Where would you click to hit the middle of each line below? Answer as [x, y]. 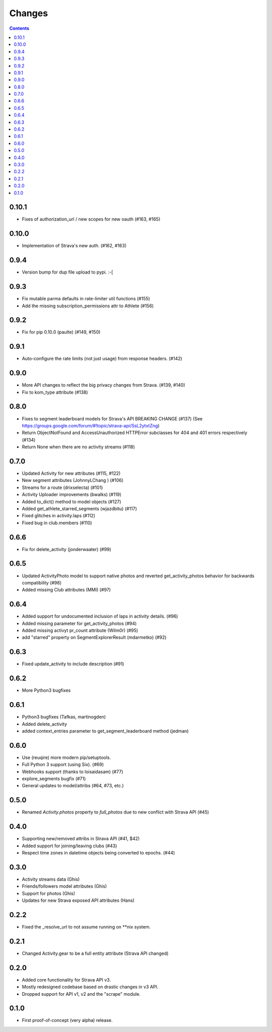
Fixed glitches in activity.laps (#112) [59, 516]
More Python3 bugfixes [46, 690]
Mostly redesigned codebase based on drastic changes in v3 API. [90, 987]
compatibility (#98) [42, 582]
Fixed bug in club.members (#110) [57, 523]
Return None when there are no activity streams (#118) [79, 447]
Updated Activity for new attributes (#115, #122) [71, 473]
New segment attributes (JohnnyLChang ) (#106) [73, 480]
